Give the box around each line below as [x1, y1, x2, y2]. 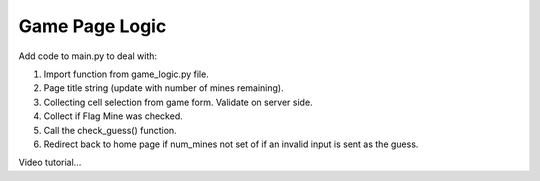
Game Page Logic [18, 15, 167, 37]
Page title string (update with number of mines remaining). [43, 82, 284, 94]
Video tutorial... [18, 156, 82, 169]
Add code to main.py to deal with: [18, 50, 158, 62]
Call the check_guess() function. [43, 124, 177, 136]
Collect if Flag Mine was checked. [43, 110, 184, 122]
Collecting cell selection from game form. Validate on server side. [43, 96, 314, 108]
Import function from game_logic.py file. [43, 68, 209, 80]
